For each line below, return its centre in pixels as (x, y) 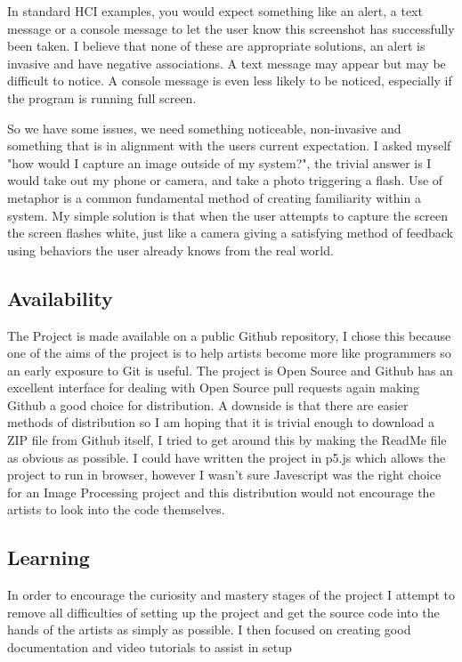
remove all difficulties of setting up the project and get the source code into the (223, 612)
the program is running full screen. (102, 97)
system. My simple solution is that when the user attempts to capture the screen (227, 215)
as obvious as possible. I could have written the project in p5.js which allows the (227, 457)
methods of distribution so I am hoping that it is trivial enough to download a (221, 422)
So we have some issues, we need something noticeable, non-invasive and (204, 128)
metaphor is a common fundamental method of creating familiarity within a (214, 197)
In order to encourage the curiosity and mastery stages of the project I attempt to (231, 595)
